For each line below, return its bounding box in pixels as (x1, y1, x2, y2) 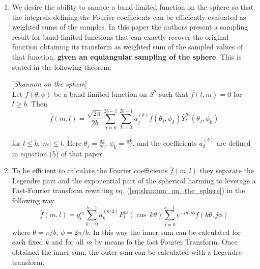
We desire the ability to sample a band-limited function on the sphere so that (12, 2, 254, 12)
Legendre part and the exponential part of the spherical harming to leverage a (12, 175, 256, 185)
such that (159, 88, 188, 99)
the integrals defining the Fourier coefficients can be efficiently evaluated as (12, 11, 246, 22)
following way (12, 195, 54, 206)
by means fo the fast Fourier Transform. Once (95, 236, 238, 247)
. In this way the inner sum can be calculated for (89, 226, 241, 237)
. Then (26, 98, 48, 109)
